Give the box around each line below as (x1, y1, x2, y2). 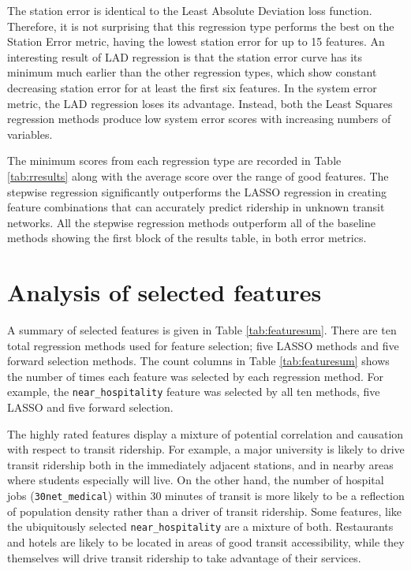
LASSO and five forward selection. (7, 399, 174, 416)
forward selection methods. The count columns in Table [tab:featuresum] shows (7, 353, 390, 369)
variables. (7, 125, 53, 142)
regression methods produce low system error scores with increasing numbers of (7, 110, 391, 127)
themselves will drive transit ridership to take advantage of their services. (7, 549, 361, 565)
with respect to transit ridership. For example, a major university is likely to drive (7, 441, 405, 457)
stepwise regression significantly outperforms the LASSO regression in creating (7, 183, 387, 200)
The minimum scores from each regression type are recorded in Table (7, 152, 342, 169)
